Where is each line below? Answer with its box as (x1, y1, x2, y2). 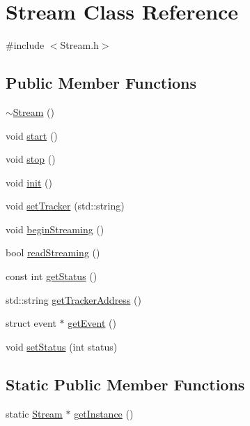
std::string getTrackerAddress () (6, 292, 141, 307)
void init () (6, 175, 52, 189)
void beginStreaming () (6, 221, 104, 236)
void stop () (6, 152, 56, 166)
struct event (6, 316, 56, 330)
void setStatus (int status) (6, 339, 118, 353)
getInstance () (74, 406, 134, 420)
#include (6, 38, 45, 52)
